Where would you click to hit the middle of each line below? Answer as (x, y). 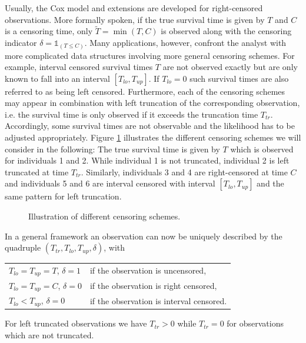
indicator (21, 42)
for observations (255, 323)
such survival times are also (239, 78)
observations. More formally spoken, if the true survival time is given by (135, 19)
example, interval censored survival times (79, 67)
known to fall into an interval (57, 78)
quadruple (23, 247)
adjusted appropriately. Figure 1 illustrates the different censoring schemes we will (153, 137)
